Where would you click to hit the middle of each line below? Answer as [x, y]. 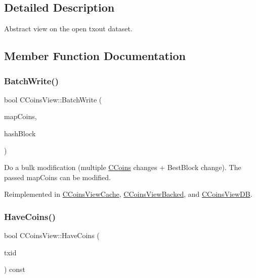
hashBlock [20, 133]
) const [15, 269]
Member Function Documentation [95, 56]
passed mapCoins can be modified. [58, 177]
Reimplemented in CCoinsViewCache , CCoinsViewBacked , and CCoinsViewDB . [128, 194]
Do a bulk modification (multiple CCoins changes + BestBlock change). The [123, 167]
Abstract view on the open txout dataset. [68, 29]
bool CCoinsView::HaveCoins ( [52, 235]
